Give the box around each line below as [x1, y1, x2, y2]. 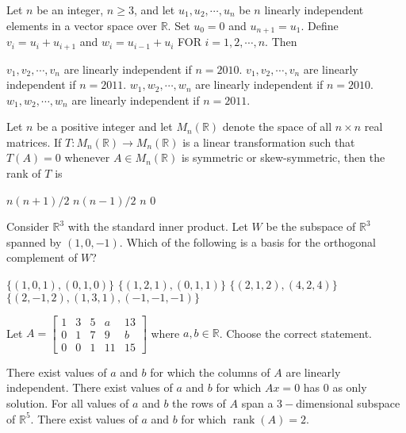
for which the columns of [150, 363, 270, 380]
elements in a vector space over [6, 17, 157, 33]
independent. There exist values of [6, 379, 173, 396]
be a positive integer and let [36, 118, 173, 135]
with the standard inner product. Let [67, 218, 248, 235]
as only [332, 379, 367, 396]
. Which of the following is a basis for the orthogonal [119, 233, 376, 250]
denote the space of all [222, 118, 332, 135]
